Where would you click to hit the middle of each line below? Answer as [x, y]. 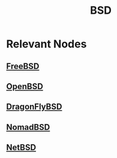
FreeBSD [23, 66]
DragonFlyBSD [34, 107]
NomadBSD [28, 127]
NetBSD [21, 148]
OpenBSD [25, 86]
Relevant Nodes [46, 44]
